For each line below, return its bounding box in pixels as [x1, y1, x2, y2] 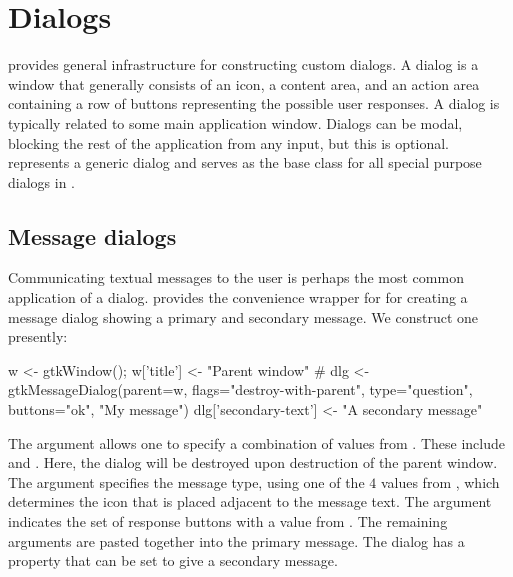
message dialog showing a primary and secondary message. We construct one [8, 306, 479, 327]
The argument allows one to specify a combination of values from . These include [8, 432, 505, 453]
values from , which [380, 471, 500, 492]
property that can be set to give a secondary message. [8, 550, 338, 571]
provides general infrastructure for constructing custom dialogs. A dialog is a [8, 54, 479, 75]
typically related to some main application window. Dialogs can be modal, [8, 112, 463, 133]
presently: [8, 326, 68, 347]
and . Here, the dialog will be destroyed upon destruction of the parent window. [8, 452, 498, 473]
